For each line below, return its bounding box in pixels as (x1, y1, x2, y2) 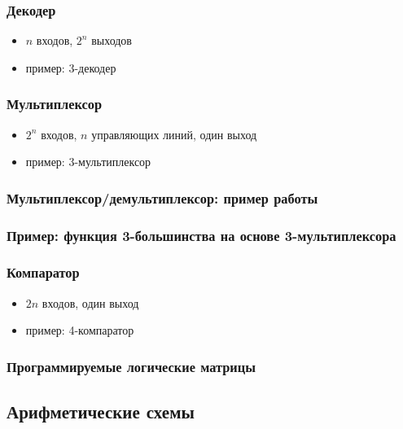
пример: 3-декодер (25, 59, 116, 76)
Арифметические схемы (7, 399, 195, 424)
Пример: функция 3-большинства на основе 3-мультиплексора (7, 225, 396, 245)
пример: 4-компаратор (25, 322, 134, 339)
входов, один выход (42, 294, 139, 311)
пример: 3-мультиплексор (25, 153, 151, 170)
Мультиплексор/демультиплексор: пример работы (7, 187, 318, 208)
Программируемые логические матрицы (7, 356, 256, 376)
